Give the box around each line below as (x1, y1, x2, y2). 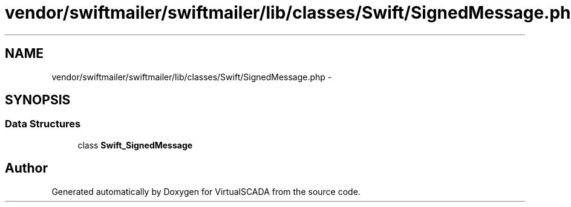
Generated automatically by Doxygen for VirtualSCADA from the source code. (51, 186, 361, 197)
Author (5, 161, 48, 176)
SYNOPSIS (5, 92, 71, 108)
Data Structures (5, 118, 81, 130)
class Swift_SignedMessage (77, 139, 193, 150)
